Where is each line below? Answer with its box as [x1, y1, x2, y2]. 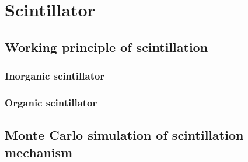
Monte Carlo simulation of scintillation [5, 126, 244, 144]
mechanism [5, 143, 73, 161]
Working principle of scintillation [5, 37, 208, 56]
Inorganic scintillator [5, 68, 105, 83]
